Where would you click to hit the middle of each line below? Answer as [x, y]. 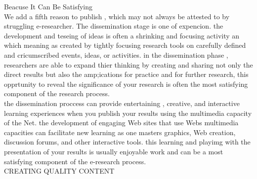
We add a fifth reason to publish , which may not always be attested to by [117, 16]
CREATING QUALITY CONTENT [59, 171]
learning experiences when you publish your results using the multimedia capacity [128, 113]
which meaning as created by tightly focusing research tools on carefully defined [125, 45]
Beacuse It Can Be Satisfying [48, 6]
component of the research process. [57, 93]
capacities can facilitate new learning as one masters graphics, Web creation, [120, 132]
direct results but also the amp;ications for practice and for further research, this [126, 74]
